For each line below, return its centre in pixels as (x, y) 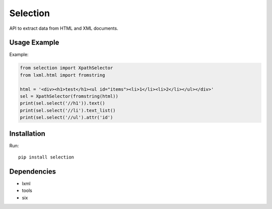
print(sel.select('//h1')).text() (62, 103)
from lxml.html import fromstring (62, 75)
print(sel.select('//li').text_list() (68, 110)
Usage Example (34, 43)
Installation (27, 134)
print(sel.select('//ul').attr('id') (66, 118)
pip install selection (46, 157)
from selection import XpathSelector (66, 68)
